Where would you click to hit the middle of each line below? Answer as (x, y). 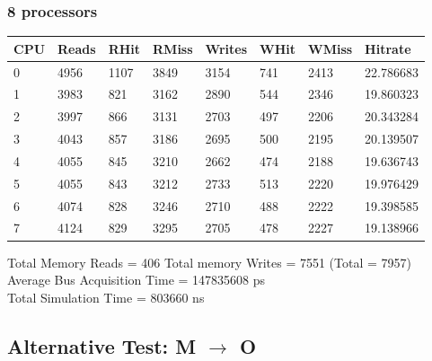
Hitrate (388, 48)
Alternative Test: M (102, 345)
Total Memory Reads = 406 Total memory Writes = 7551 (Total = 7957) (209, 262)
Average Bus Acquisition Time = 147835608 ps (137, 280)
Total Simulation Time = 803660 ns (106, 297)
